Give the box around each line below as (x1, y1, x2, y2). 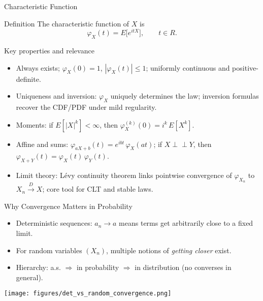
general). (16, 272, 43, 282)
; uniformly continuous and (146, 62, 230, 73)
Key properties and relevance (4, 45, 94, 56)
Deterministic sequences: (16, 218, 92, 228)
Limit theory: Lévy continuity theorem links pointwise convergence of (16, 170, 232, 180)
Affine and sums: (16, 138, 69, 149)
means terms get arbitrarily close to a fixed (119, 218, 253, 228)
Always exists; (16, 62, 60, 73)
